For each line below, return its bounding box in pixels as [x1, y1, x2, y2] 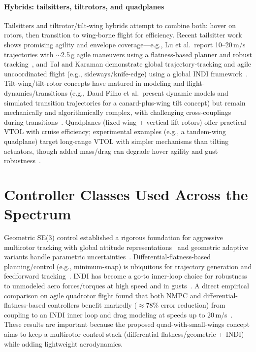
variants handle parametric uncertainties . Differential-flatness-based [4, 251, 211, 262]
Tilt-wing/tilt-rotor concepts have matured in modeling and [4, 78, 185, 88]
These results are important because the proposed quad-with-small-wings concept [4, 319, 250, 329]
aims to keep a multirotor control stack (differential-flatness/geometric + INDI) [4, 328, 244, 339]
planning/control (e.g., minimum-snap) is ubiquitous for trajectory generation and [4, 261, 252, 271]
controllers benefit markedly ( [47, 300, 137, 310]
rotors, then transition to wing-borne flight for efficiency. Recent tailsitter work [4, 30, 242, 40]
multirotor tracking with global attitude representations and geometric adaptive [4, 242, 248, 252]
